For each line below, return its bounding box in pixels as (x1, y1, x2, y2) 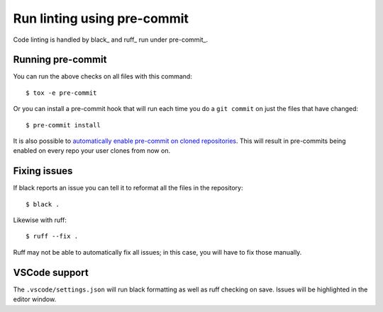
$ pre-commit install (26, 121, 101, 129)
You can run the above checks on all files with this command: (13, 72, 193, 81)
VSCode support (13, 266, 89, 279)
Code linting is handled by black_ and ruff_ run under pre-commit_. (13, 35, 209, 44)
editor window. (13, 295, 57, 304)
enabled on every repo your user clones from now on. (13, 146, 170, 155)
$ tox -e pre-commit (26, 88, 97, 97)
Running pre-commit (13, 54, 107, 66)
